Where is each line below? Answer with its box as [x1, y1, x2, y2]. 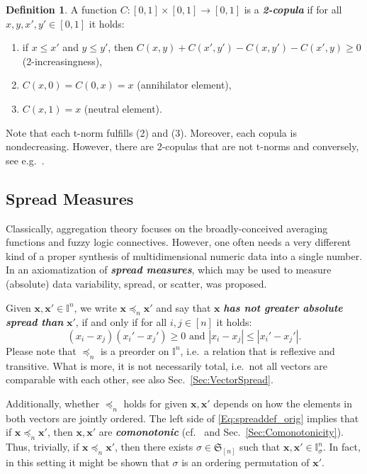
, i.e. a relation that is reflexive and [180, 343, 335, 358]
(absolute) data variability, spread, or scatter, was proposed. [6, 276, 267, 290]
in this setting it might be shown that [6, 454, 169, 469]
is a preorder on [100, 343, 169, 358]
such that [239, 439, 281, 454]
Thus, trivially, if [6, 439, 79, 454]
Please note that [6, 343, 77, 358]
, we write [74, 300, 117, 315]
